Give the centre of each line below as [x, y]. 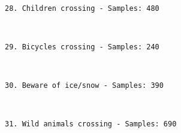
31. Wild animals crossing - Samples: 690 [91, 124]
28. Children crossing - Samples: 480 [82, 8]
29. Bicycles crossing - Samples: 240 [82, 47]
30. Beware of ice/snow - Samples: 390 [84, 86]
